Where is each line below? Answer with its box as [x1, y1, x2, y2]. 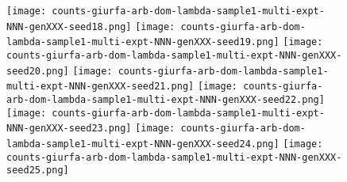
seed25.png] [6, 165, 69, 176]
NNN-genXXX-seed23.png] [6, 123, 132, 135]
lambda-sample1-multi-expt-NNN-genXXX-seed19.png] [6, 36, 280, 48]
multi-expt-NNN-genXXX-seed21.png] [6, 81, 195, 93]
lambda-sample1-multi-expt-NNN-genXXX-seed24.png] [6, 138, 280, 150]
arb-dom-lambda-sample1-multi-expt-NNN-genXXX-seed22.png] [6, 93, 325, 105]
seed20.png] [6, 65, 69, 77]
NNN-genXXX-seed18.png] [6, 21, 132, 32]
